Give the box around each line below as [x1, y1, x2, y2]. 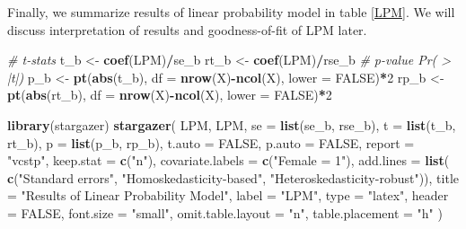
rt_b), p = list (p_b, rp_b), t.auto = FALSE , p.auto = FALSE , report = [7, 133, 415, 152]
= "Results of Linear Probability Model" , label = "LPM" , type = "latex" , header [7, 186, 449, 205]
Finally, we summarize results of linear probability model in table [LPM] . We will [7, 3, 455, 21]
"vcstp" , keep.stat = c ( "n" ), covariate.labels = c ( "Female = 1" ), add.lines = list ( [7, 151, 450, 170]
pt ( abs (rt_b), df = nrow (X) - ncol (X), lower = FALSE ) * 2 [7, 85, 332, 104]
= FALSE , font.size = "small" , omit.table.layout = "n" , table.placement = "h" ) [7, 203, 443, 222]
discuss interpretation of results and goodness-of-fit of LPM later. [7, 20, 367, 39]
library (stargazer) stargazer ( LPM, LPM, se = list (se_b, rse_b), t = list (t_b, [7, 115, 456, 134]
